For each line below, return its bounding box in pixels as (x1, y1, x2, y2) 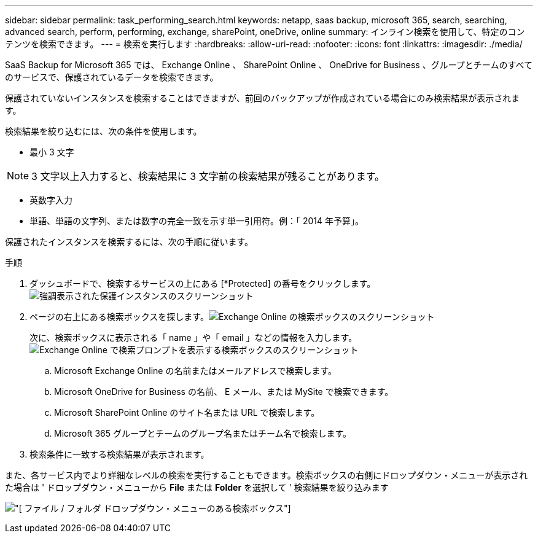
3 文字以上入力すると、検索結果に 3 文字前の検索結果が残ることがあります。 (31, 170, 385, 182)
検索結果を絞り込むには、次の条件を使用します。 (5, 126, 202, 136)
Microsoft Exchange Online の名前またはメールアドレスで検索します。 (54, 365, 337, 376)
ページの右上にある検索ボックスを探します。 (29, 311, 209, 322)
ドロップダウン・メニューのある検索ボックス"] (103, 503, 291, 513)
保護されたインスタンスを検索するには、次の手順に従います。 (5, 236, 254, 247)
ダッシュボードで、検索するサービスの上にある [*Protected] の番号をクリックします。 (29, 278, 376, 289)
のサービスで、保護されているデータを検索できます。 (5, 72, 219, 82)
